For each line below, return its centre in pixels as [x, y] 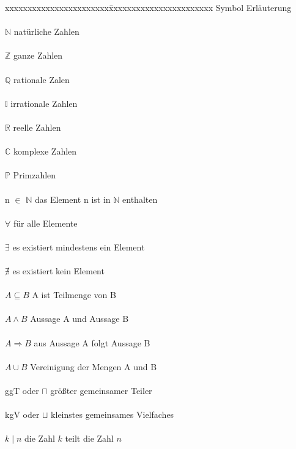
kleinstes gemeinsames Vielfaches [113, 414]
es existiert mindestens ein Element [79, 246]
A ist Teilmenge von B [74, 295]
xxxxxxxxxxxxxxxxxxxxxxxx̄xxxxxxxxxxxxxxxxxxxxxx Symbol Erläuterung [148, 7]
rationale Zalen [42, 79]
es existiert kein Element [58, 271]
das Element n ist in [72, 199]
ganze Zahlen [38, 55]
